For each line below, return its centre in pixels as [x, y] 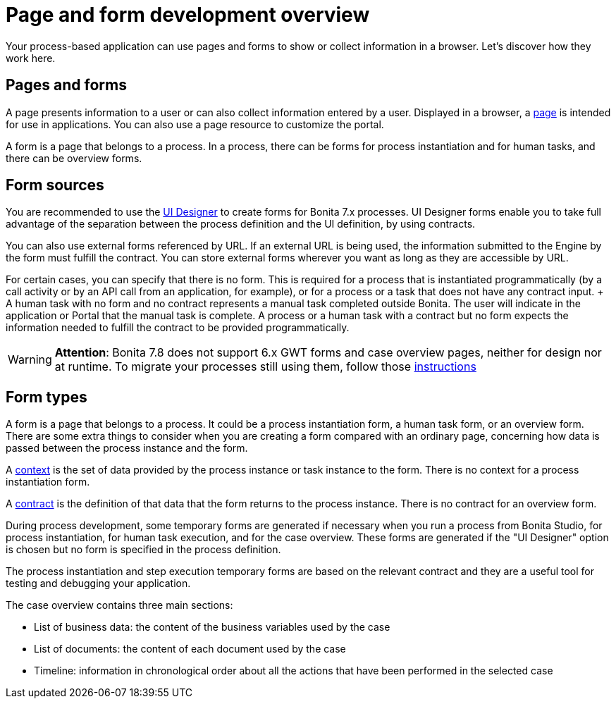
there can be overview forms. [74, 158]
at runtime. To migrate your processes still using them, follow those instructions [265, 367]
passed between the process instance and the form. [127, 448]
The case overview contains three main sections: [119, 605]
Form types [47, 397]
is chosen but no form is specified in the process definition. [143, 550]
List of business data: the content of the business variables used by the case [212, 627]
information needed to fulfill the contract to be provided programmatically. [178, 328]
